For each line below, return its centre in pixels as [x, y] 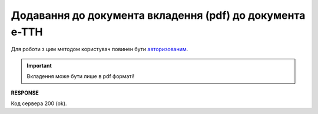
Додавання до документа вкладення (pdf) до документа [158, 15]
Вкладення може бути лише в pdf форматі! [81, 76]
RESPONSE [25, 93]
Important [39, 65]
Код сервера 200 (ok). [39, 103]
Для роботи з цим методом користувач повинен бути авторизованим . [100, 49]
